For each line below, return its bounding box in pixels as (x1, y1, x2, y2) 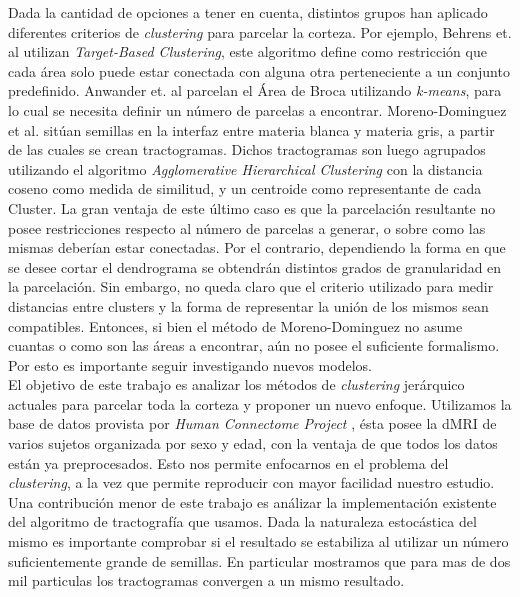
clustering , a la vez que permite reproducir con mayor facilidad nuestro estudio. (8, 472, 495, 493)
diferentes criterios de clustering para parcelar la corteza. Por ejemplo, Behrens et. (8, 21, 512, 42)
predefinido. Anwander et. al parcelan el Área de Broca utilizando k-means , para (8, 80, 502, 101)
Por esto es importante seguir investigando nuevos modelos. (8, 354, 372, 375)
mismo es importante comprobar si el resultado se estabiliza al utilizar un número (8, 531, 509, 552)
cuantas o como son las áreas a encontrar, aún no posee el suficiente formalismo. (8, 335, 500, 356)
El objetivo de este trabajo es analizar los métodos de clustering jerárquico (8, 374, 465, 395)
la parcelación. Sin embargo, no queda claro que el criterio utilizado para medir (8, 276, 494, 297)
